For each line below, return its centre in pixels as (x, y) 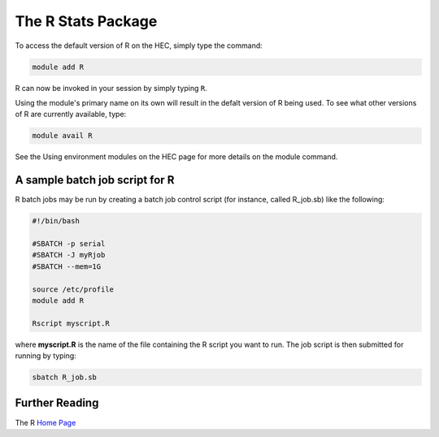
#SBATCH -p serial (69, 243)
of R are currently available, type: (71, 115)
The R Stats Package (86, 21)
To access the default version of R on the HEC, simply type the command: (139, 45)
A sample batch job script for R (95, 180)
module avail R (62, 136)
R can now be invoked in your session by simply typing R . (111, 88)
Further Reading (57, 403)
